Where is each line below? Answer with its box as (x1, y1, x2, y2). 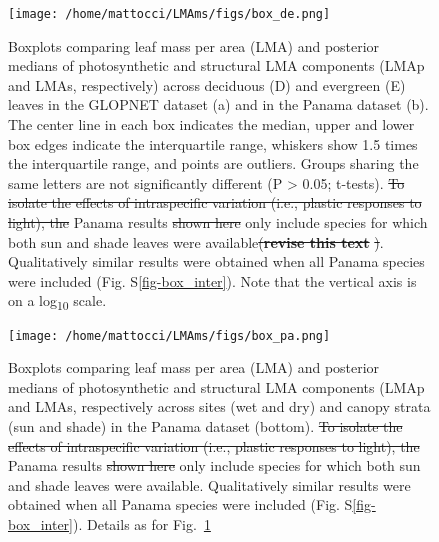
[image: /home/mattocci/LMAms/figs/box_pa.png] (8, 328, 331, 343)
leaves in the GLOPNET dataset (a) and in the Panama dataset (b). (8, 94, 429, 115)
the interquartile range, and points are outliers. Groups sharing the (8, 153, 419, 174)
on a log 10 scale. (8, 290, 107, 314)
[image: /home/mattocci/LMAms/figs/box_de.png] (8, 7, 331, 21)
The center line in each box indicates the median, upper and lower (8, 114, 415, 135)
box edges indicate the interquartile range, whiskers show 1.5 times (8, 133, 418, 154)
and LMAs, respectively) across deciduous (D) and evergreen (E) (8, 74, 406, 95)
